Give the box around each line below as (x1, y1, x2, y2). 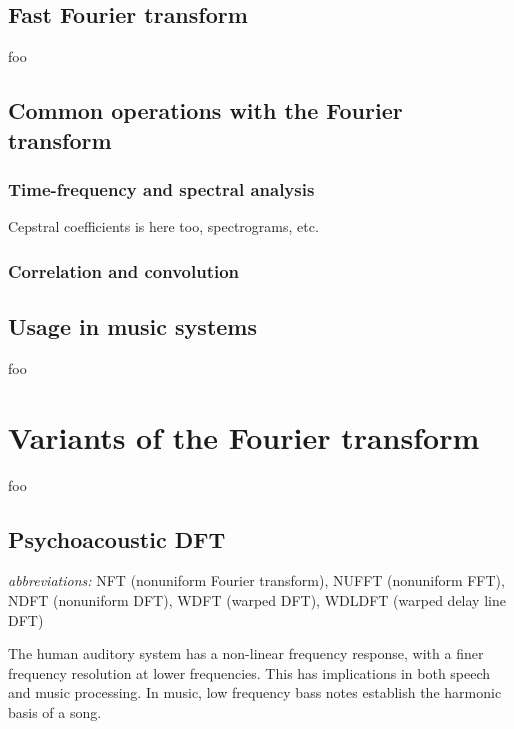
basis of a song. (8, 701, 102, 722)
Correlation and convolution (8, 258, 240, 283)
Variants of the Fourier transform (8, 416, 480, 457)
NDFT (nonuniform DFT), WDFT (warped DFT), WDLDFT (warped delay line (8, 589, 506, 610)
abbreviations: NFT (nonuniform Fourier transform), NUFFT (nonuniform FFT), (8, 570, 505, 591)
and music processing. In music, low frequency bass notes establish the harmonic (8, 682, 502, 703)
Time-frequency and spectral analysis (8, 176, 315, 201)
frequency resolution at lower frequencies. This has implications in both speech (8, 662, 491, 683)
